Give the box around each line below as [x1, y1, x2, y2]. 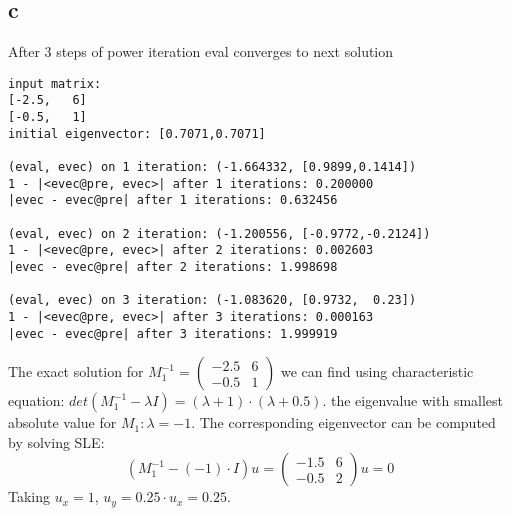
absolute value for [8, 412, 117, 433]
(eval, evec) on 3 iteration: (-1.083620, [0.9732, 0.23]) [8, 293, 417, 308]
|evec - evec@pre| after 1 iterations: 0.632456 [8, 193, 338, 208]
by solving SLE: [8, 431, 105, 452]
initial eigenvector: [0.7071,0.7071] [8, 126, 266, 141]
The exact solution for [8, 361, 144, 382]
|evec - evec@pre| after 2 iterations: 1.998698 [8, 260, 338, 275]
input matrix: [8, 76, 102, 91]
